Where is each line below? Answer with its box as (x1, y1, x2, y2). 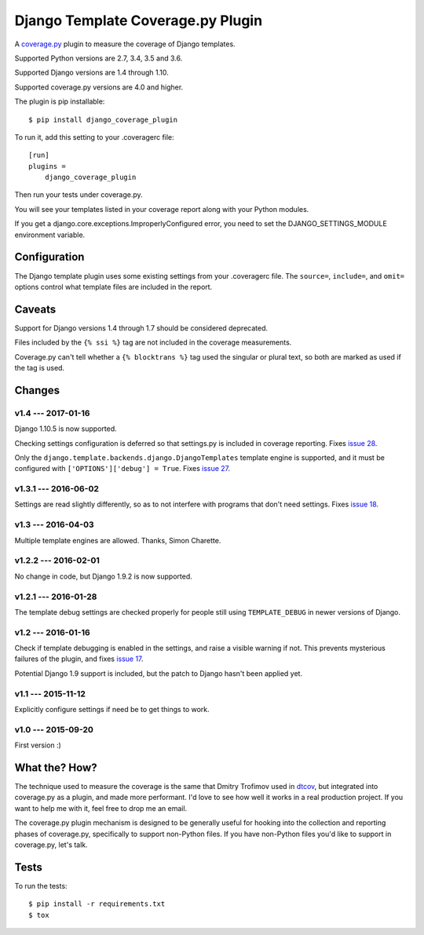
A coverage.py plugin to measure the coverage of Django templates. (14, 39, 236, 49)
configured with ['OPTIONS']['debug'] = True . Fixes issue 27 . (14, 464, 231, 473)
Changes (14, 383, 60, 396)
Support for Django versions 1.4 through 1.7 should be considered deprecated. (14, 323, 269, 333)
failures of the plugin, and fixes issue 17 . (14, 654, 144, 663)
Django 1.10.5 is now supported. (14, 424, 117, 433)
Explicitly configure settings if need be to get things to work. (14, 704, 210, 714)
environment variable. (14, 230, 86, 239)
